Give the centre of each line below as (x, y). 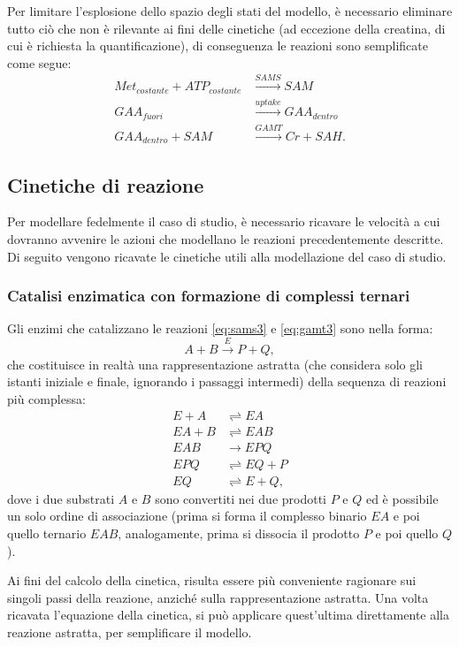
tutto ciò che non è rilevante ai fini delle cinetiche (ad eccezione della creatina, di (226, 28)
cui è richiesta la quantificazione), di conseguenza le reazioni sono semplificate (218, 46)
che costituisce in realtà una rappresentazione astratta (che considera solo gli (215, 364)
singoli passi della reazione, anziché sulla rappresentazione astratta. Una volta (218, 597)
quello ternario (47, 533)
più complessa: (46, 399)
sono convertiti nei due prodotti (241, 498)
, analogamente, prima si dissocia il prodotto (239, 533)
